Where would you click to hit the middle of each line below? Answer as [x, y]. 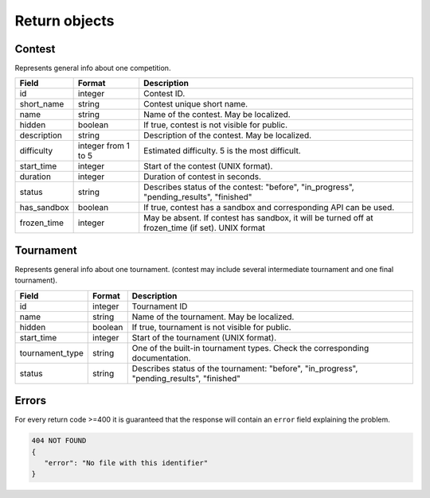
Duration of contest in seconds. [203, 177]
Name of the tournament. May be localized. [213, 317]
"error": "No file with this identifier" [126, 463]
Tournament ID [160, 306]
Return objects [64, 21]
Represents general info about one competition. [93, 68]
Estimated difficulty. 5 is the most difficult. [223, 151]
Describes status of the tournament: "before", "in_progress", [245, 368]
